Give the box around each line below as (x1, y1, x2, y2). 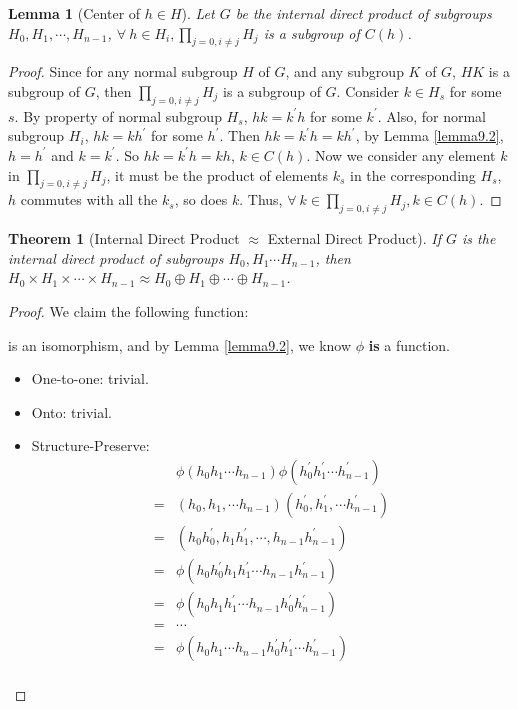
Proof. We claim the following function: (8, 300, 249, 321)
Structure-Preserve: (31, 435, 150, 456)
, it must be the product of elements (106, 164, 329, 185)
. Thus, (239, 189, 283, 210)
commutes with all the (20, 189, 158, 210)
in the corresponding (350, 164, 476, 185)
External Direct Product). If (267, 228, 442, 249)
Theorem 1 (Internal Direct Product (8, 228, 240, 249)
